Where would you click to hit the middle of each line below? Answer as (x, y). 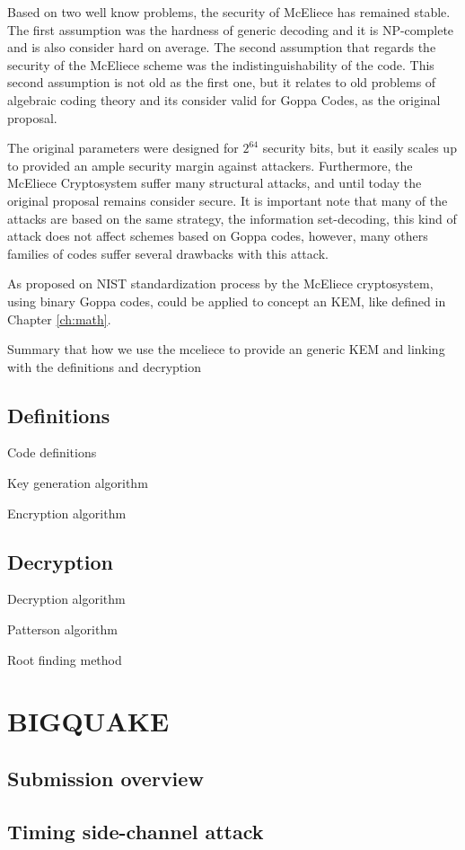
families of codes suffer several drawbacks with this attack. (168, 253)
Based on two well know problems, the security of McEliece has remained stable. (229, 12)
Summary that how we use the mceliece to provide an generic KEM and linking (226, 349)
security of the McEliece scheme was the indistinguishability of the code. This (221, 64)
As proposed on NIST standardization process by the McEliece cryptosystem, (220, 283)
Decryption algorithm (66, 599)
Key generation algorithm (78, 483)
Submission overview (105, 779)
